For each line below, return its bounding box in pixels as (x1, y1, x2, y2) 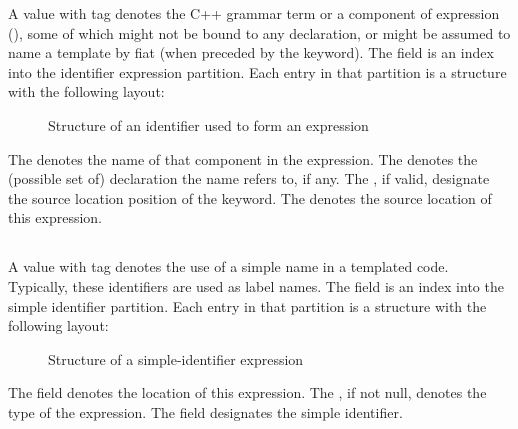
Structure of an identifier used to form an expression (48, 114, 369, 135)
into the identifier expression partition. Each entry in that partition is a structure (8, 61, 507, 82)
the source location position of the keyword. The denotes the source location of (8, 187, 492, 208)
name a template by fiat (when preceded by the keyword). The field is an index (8, 42, 494, 63)
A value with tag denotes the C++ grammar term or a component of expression (8, 3, 500, 23)
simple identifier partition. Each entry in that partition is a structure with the (8, 295, 487, 316)
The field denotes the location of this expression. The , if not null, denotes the (8, 382, 487, 403)
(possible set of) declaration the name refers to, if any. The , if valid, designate (8, 168, 490, 189)
